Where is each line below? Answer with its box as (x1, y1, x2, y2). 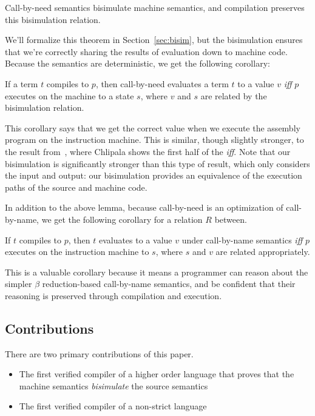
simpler (5, 277, 32, 290)
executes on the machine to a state (5, 89, 134, 102)
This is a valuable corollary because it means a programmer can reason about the (5, 265, 308, 278)
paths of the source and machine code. (5, 180, 147, 193)
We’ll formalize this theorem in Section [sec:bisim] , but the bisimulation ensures (5, 33, 303, 46)
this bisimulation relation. (5, 13, 101, 25)
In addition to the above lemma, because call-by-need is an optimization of (5, 201, 283, 214)
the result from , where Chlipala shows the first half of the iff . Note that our (5, 145, 291, 157)
